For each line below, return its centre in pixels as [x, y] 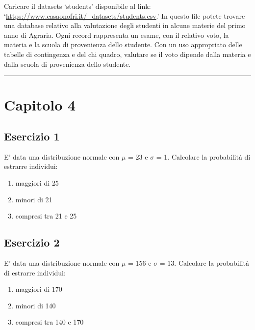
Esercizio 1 [32, 136]
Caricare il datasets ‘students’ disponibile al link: [77, 6]
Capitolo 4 [40, 105]
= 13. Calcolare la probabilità [204, 262]
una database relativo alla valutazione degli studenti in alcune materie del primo [125, 25]
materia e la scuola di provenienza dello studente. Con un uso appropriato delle [123, 44]
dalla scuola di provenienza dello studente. [67, 64]
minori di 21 [34, 199]
